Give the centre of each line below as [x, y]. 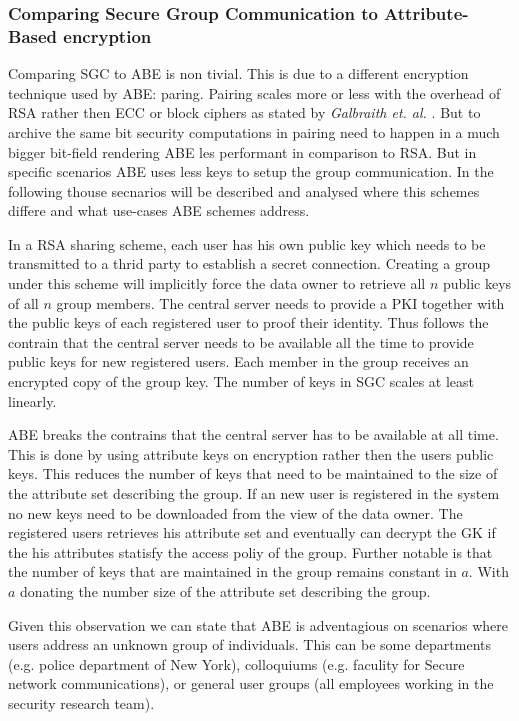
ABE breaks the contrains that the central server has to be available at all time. [253, 434]
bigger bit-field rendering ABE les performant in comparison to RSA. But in [242, 151]
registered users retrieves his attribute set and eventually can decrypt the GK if [252, 532]
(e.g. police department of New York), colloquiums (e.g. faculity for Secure [236, 663]
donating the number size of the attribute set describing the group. [225, 590]
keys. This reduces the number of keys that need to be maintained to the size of [253, 473]
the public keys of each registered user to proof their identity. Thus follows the [248, 322]
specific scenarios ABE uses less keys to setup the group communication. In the [251, 171]
